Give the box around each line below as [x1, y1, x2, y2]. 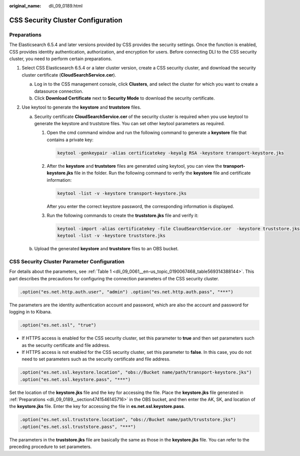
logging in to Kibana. [9, 309, 52, 315]
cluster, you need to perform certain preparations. [9, 56, 112, 62]
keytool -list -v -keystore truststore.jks [57, 233, 166, 239]
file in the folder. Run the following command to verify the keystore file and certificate [74, 170, 251, 176]
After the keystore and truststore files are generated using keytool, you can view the [46, 163, 222, 169]
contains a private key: [46, 137, 93, 143]
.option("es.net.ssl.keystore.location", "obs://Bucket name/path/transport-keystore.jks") [19, 369, 252, 375]
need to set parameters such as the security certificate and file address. [21, 356, 171, 362]
